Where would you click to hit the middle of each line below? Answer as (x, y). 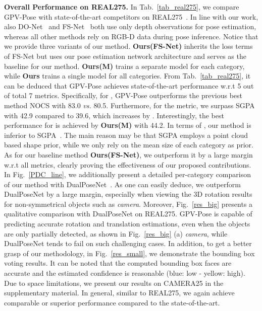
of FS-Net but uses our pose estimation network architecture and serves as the (125, 56)
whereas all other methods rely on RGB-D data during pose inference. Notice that (131, 36)
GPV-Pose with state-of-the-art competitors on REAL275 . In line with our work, (131, 16)
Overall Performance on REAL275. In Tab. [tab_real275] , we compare (122, 7)
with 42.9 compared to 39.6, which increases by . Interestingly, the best (114, 115)
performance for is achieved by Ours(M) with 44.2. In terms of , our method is (128, 125)
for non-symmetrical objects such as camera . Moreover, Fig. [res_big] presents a (128, 204)
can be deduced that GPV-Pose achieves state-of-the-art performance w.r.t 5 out (129, 85)
